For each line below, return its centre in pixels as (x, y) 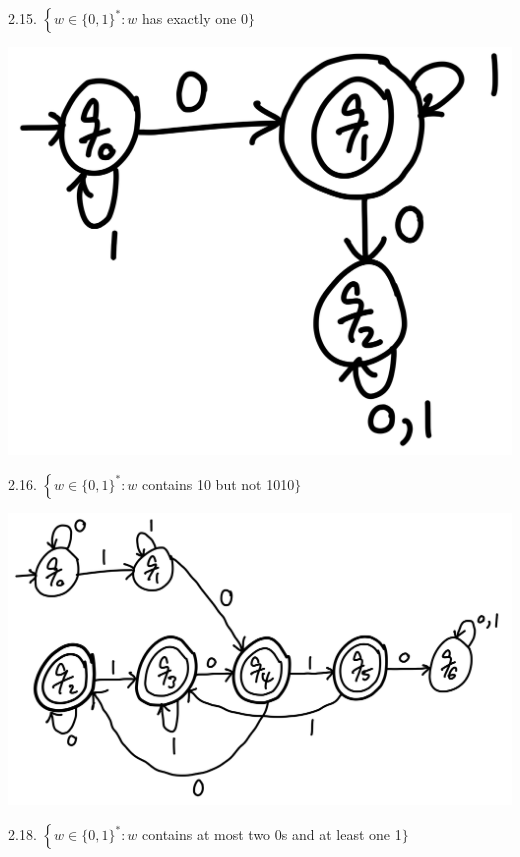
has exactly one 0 (195, 18)
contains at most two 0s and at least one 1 (272, 834)
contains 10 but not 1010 (218, 483)
